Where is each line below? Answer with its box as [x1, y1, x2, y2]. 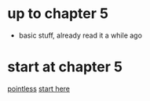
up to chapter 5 [7, 5, 109, 23]
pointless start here [7, 84, 71, 93]
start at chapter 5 [7, 58, 123, 76]
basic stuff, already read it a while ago [18, 31, 143, 40]
